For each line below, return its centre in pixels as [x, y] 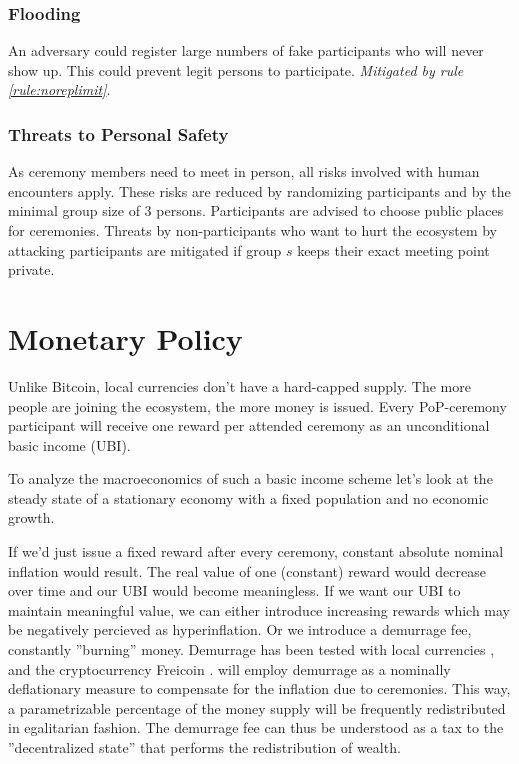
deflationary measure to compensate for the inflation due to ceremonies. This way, [259, 688]
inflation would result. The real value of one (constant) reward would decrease [247, 570]
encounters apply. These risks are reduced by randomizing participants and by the [259, 190]
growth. [31, 517]
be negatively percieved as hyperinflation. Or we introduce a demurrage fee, [240, 629]
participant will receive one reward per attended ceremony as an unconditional [249, 425]
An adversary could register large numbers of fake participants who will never [246, 50]
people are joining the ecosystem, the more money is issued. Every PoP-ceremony [257, 405]
